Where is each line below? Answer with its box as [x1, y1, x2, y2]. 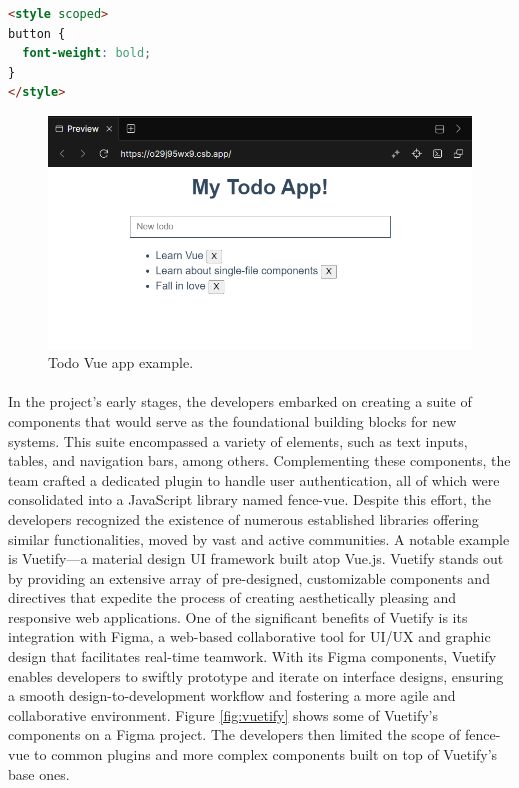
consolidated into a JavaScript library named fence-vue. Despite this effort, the [8, 489, 491, 510]
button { [8, 26, 66, 41]
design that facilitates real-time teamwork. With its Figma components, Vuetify [8, 646, 497, 667]
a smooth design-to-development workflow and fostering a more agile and [8, 685, 456, 706]
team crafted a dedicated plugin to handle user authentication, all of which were [8, 469, 500, 490]
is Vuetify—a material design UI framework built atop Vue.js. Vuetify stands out [8, 548, 504, 569]
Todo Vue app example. [48, 352, 194, 373]
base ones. [8, 763, 70, 784]
